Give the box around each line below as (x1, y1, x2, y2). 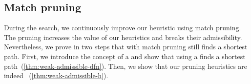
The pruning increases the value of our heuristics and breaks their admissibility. (4, 32, 242, 42)
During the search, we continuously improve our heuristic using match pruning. (4, 22, 241, 33)
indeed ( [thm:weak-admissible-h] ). (4, 70, 108, 81)
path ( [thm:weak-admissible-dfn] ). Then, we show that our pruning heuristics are (4, 61, 247, 71)
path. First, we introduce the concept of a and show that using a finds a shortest (4, 51, 246, 61)
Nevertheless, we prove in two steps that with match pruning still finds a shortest (4, 42, 248, 52)
